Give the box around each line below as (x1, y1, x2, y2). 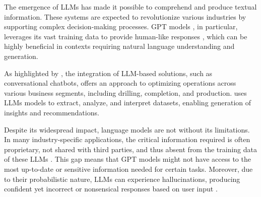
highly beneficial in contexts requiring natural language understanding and (4, 41, 235, 51)
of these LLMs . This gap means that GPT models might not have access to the (4, 154, 251, 164)
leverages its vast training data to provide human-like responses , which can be (4, 31, 247, 41)
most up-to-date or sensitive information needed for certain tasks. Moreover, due (4, 163, 253, 174)
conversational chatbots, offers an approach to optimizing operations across (4, 78, 236, 88)
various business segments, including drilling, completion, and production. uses (4, 87, 247, 98)
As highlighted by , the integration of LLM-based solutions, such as (4, 68, 213, 78)
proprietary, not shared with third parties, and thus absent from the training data (4, 144, 257, 154)
